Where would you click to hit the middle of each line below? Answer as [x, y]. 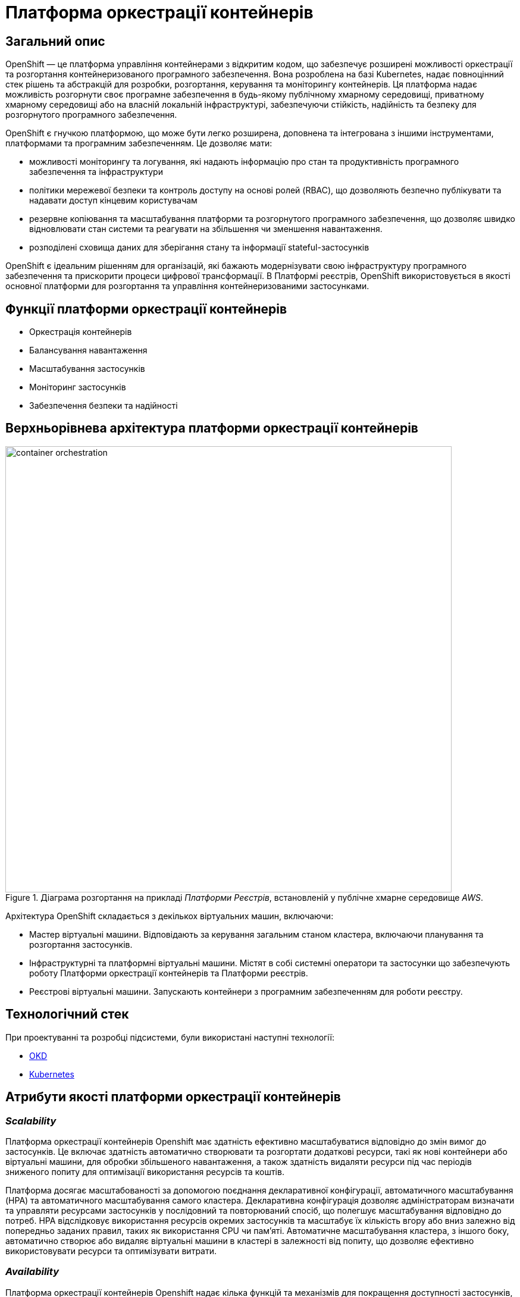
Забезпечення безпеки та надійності [104, 406]
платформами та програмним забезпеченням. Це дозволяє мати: [139, 143]
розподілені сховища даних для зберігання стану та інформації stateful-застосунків [199, 248]
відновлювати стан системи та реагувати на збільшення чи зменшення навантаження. [206, 229]
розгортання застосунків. [81, 944]
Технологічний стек [67, 1014]
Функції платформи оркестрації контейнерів [146, 309]
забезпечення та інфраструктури [96, 172]
